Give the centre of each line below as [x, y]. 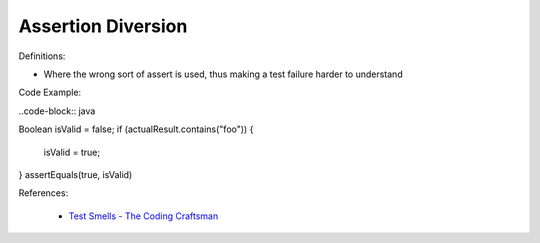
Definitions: [42, 56]
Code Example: [50, 92]
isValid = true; [71, 152]
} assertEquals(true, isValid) [75, 174]
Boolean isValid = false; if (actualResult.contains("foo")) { [136, 129]
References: [43, 193]
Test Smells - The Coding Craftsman [143, 216]
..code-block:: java [57, 111]
